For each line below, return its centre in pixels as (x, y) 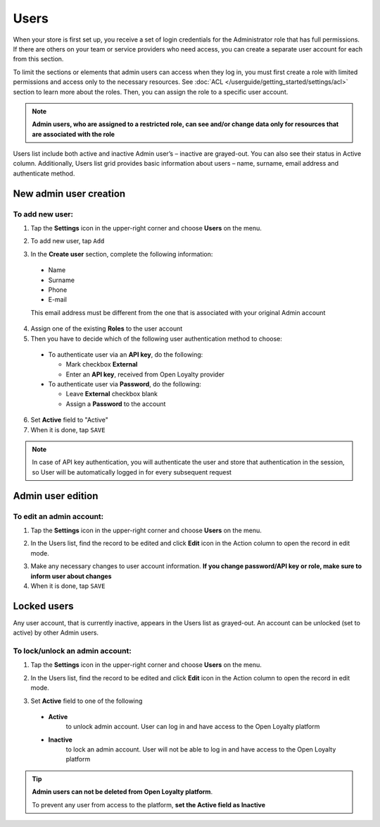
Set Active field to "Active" (69, 420)
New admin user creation (69, 194)
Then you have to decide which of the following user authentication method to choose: (157, 338)
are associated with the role (74, 134)
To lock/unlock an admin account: (72, 651)
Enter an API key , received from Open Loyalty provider (145, 374)
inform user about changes (71, 576)
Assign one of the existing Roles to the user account (107, 329)
